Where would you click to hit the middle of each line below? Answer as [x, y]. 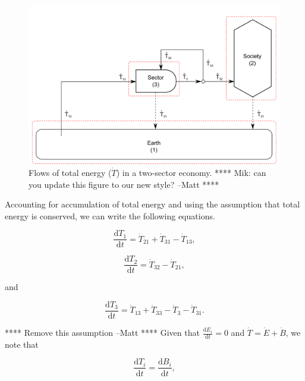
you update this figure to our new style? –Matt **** [124, 184]
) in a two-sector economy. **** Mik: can [191, 172]
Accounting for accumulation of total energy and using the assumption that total [152, 204]
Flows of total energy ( [70, 172]
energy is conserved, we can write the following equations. [110, 215]
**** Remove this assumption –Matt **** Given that [102, 333]
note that [22, 344]
